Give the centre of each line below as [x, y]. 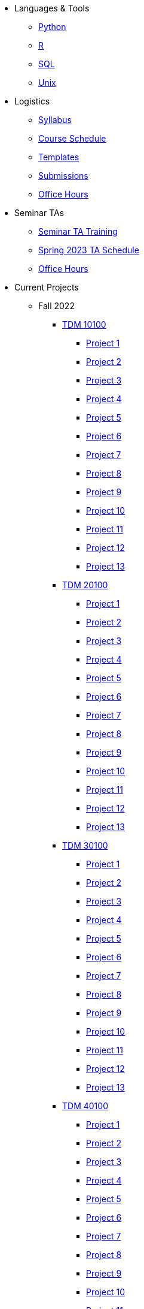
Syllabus [55, 120]
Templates [59, 157]
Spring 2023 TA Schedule [89, 250]
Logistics [32, 101]
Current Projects [47, 287]
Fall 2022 [56, 306]
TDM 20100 [85, 585]
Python [52, 27]
